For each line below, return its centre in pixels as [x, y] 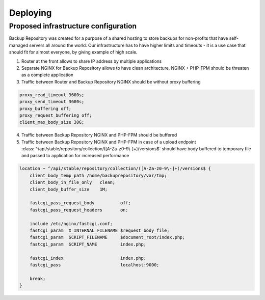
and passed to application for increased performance [75, 156]
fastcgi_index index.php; [88, 258]
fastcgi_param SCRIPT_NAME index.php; [88, 244]
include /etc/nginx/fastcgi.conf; [71, 224]
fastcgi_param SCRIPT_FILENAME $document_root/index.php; [107, 237]
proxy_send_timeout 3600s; [52, 102]
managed [19, 45]
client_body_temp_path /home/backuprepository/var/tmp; [98, 175]
